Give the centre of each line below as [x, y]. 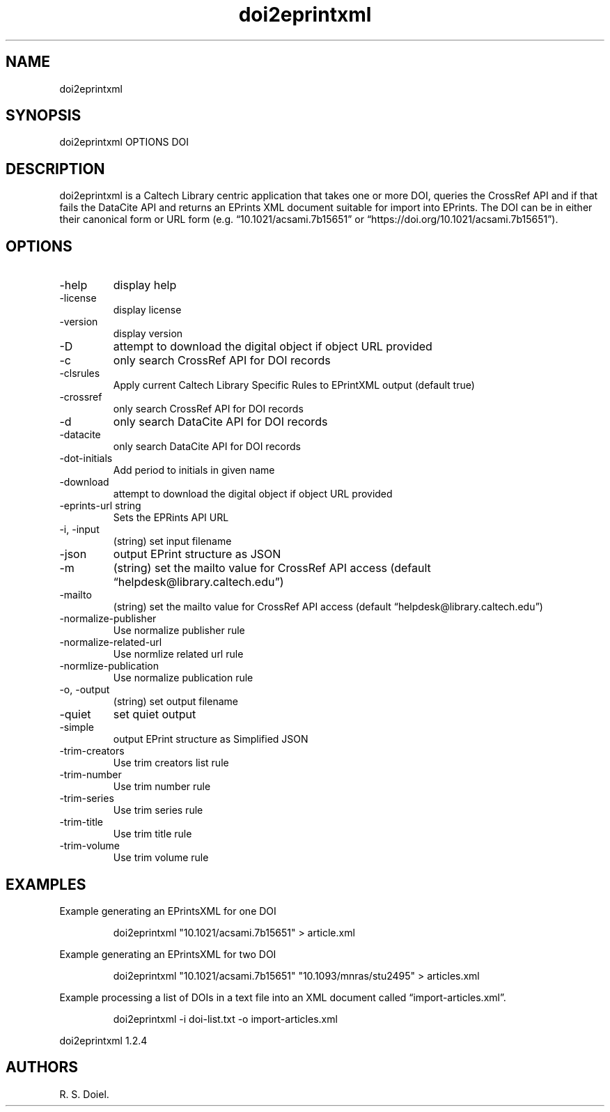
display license [147, 310]
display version [148, 334]
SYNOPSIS [44, 116]
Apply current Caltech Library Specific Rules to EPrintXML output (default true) [294, 385]
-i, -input [79, 530]
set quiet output [155, 715]
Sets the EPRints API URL [171, 518]
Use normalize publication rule [183, 678]
